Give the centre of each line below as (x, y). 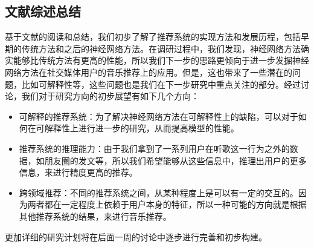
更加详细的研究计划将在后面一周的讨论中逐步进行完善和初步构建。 (136, 236)
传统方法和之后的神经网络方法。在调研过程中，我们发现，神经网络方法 (161, 48)
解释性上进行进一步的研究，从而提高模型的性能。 (142, 128)
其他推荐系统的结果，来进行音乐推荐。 (95, 216)
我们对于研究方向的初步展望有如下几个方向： (110, 96)
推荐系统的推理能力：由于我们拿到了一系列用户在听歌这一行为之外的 (154, 148)
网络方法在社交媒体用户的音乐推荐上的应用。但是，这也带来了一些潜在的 (149, 72)
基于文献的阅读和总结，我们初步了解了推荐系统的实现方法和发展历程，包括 (153, 37)
